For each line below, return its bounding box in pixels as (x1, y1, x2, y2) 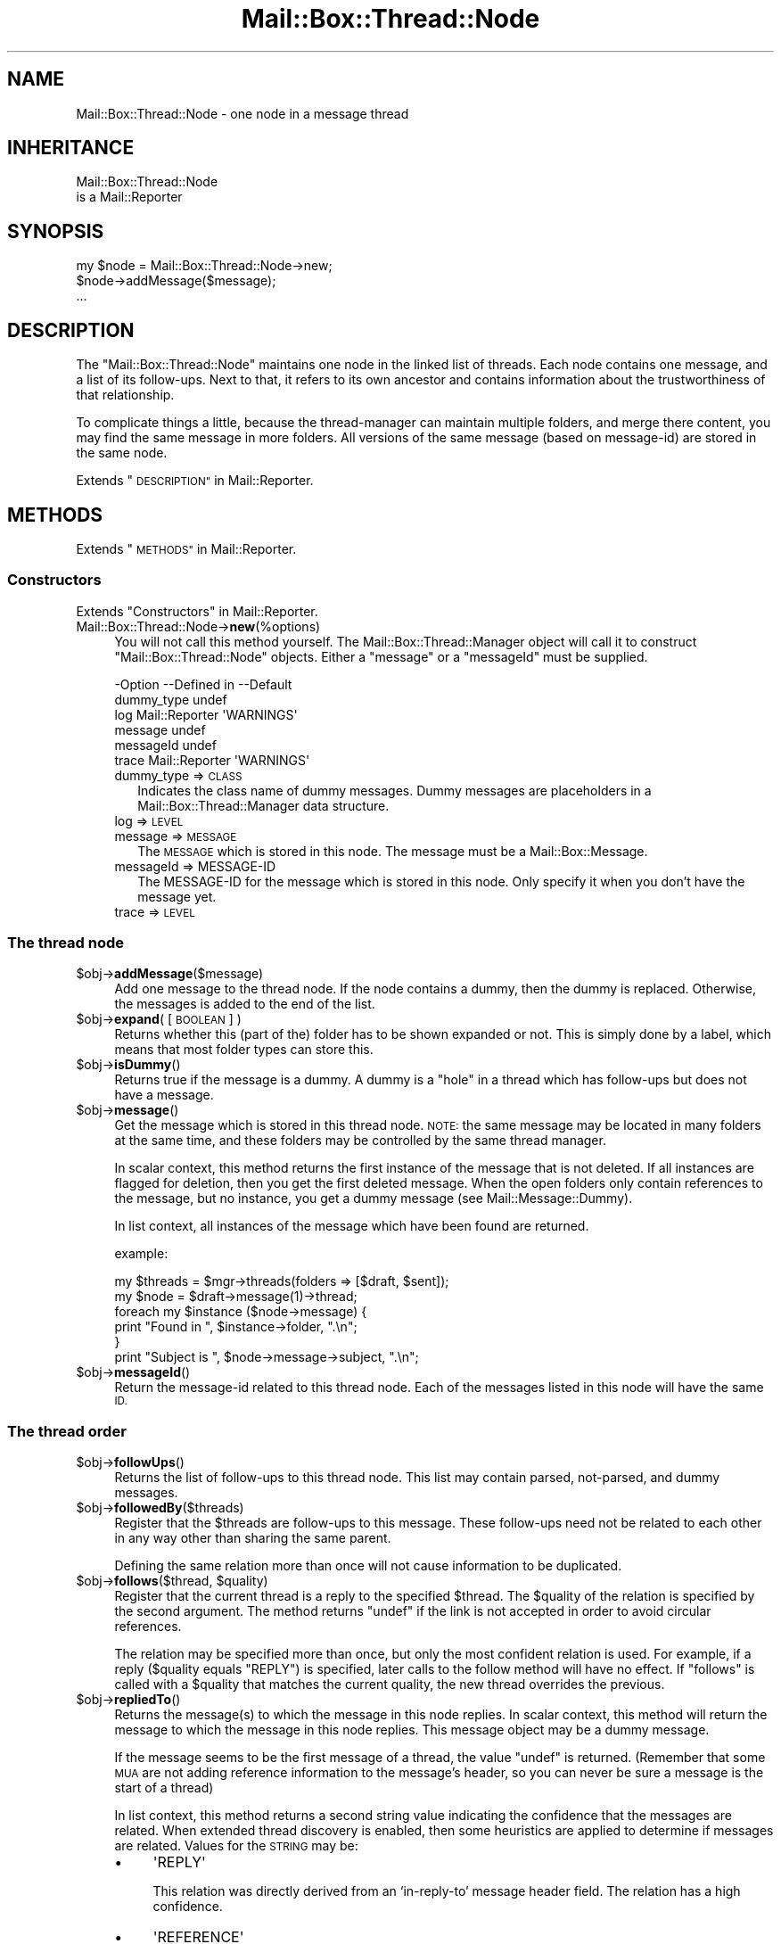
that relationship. (76, 387, 175, 403)
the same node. (76, 445, 168, 461)
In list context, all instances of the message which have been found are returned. (114, 1218, 589, 1234)
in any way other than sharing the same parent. (114, 1530, 391, 1546)
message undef (114, 721, 206, 737)
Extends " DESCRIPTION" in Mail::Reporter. (76, 473, 314, 489)
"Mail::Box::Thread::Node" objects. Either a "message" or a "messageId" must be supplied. (114, 648, 648, 664)
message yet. (137, 888, 217, 904)
